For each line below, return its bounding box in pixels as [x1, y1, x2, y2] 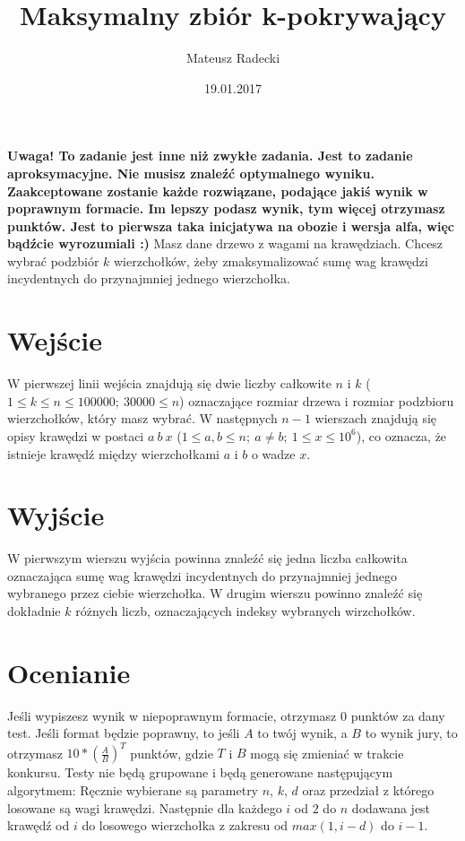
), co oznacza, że [356, 426, 447, 445]
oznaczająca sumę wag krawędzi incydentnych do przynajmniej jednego [7, 566, 397, 585]
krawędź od [7, 816, 70, 835]
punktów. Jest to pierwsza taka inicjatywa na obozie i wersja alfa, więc [7, 216, 454, 235]
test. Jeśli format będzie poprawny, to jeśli [7, 724, 240, 742]
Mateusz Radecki [185, 48, 280, 67]
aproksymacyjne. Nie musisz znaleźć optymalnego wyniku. [7, 163, 375, 182]
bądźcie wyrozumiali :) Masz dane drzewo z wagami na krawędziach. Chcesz [7, 234, 443, 253]
